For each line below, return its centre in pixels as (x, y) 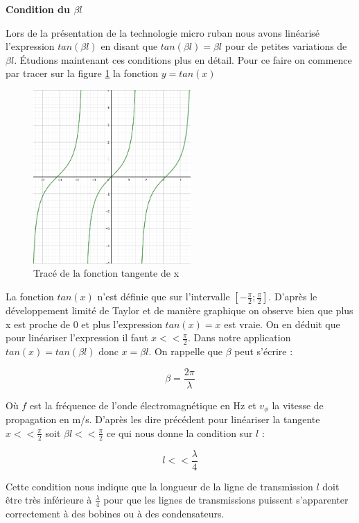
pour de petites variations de (286, 46)
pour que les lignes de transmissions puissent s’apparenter (226, 500)
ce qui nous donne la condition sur (179, 432)
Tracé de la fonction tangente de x (106, 273)
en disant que (129, 46)
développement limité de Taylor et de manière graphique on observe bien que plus (179, 310)
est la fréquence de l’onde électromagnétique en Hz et (143, 405)
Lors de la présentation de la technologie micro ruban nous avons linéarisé (163, 32)
